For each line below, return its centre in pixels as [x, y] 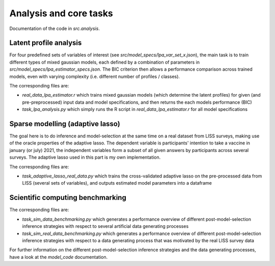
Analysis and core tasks [61, 13]
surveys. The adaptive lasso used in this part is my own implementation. [85, 157]
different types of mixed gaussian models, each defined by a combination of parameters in [104, 62]
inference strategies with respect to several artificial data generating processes [105, 226]
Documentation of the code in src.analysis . [55, 28]
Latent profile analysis [46, 43]
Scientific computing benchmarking [68, 198]
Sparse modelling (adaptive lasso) [65, 124]
